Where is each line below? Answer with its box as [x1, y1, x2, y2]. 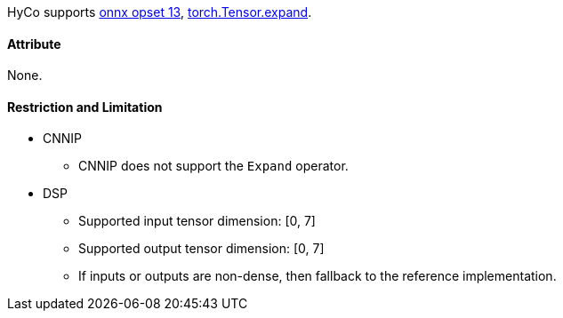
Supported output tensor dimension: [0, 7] [78, 241, 325, 257]
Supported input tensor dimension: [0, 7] [78, 213, 316, 229]
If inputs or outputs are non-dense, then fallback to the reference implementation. [78, 268, 557, 284]
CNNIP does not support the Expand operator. [78, 158, 349, 174]
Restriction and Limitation [7, 99, 163, 115]
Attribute [7, 36, 61, 52]
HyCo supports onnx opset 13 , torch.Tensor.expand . [7, 4, 312, 20]
